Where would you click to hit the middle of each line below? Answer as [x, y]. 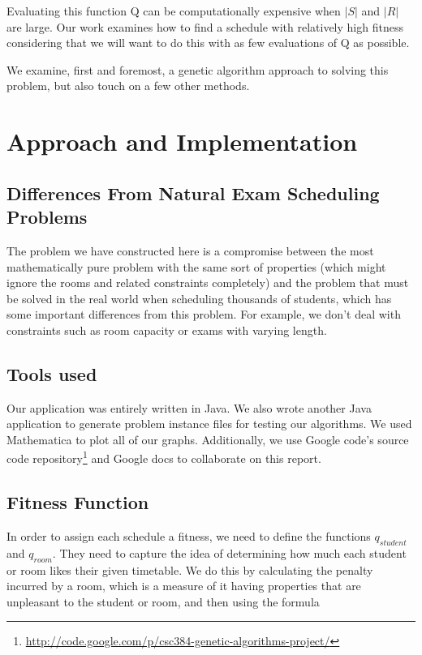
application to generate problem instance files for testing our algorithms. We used [209, 424]
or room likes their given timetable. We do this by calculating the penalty [190, 569]
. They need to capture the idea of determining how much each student [229, 552]
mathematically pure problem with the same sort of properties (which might [196, 266]
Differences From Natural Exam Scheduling [193, 193]
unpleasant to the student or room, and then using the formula [163, 601]
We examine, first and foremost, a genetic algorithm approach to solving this [198, 69]
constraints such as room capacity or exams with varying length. [167, 330]
